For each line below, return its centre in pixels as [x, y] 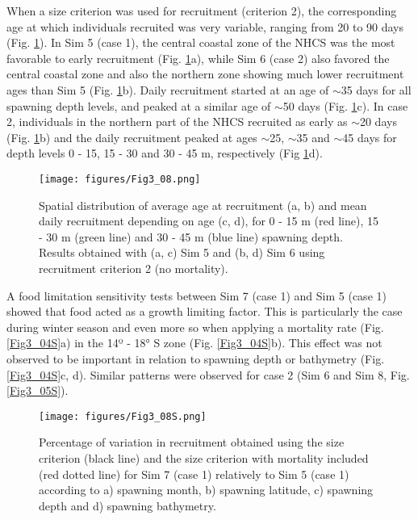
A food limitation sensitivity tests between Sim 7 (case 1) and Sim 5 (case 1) [196, 295]
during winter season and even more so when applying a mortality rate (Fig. [195, 327]
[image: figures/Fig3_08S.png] [123, 416]
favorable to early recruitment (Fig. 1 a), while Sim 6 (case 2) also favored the [198, 58]
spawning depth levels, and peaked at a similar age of [139, 105]
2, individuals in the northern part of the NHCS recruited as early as [177, 122]
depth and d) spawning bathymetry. [127, 505]
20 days [378, 122]
